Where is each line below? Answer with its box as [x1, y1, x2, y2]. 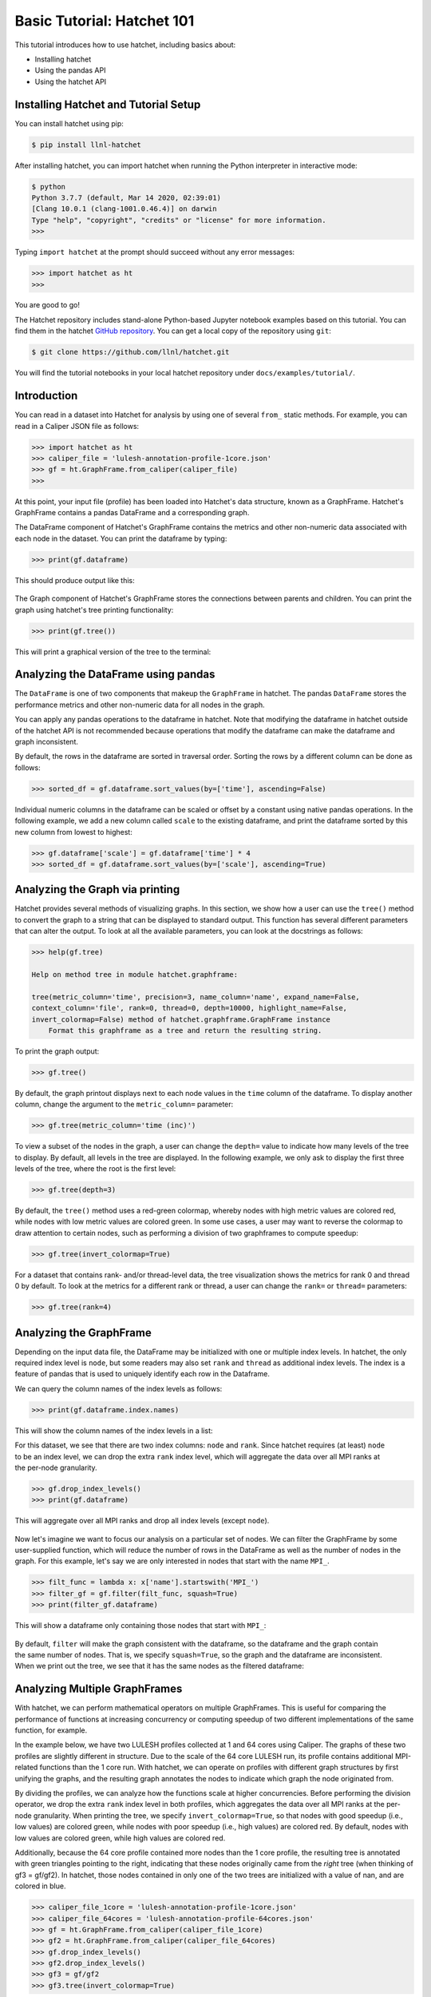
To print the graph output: [14, 1046, 100, 1056]
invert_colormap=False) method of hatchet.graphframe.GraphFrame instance [31, 1014, 331, 1024]
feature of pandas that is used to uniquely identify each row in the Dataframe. [14, 1369, 271, 1379]
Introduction [14, 389, 78, 403]
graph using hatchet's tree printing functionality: [14, 605, 174, 614]
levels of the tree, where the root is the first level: [14, 1164, 176, 1173]
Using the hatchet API [34, 77, 107, 86]
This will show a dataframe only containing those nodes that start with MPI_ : [14, 1621, 267, 1630]
